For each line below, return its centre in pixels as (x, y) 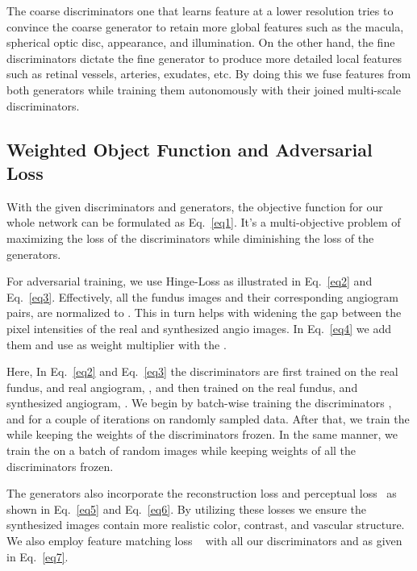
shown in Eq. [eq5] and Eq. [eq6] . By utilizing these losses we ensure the (186, 508)
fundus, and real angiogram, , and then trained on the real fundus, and (182, 387)
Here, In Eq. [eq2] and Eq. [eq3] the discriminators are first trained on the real (202, 371)
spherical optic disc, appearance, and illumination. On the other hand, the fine (201, 42)
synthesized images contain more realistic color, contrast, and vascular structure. (206, 525)
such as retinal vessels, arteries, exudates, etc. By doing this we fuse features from (209, 74)
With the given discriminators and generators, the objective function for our (195, 206)
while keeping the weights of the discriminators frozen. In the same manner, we (202, 434)
